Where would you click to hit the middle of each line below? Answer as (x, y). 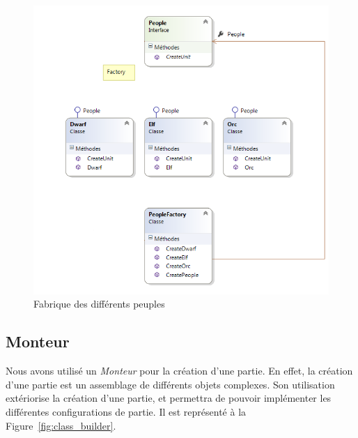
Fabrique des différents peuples (99, 304)
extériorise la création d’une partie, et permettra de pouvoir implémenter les (169, 398)
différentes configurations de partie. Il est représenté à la (126, 412)
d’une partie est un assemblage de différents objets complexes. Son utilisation (170, 384)
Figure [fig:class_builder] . (61, 425)
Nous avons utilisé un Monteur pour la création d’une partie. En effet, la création (179, 371)
